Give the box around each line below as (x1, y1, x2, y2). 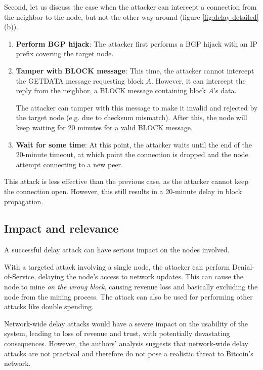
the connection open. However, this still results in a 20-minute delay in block (4, 186, 242, 196)
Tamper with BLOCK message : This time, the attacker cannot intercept (16, 65, 254, 76)
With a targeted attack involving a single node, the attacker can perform (4, 261, 230, 272)
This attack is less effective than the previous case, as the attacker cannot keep (4, 176, 249, 187)
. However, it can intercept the (151, 75, 246, 86)
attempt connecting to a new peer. (16, 159, 123, 169)
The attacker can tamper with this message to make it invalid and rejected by (16, 102, 258, 113)
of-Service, (4, 271, 36, 282)
